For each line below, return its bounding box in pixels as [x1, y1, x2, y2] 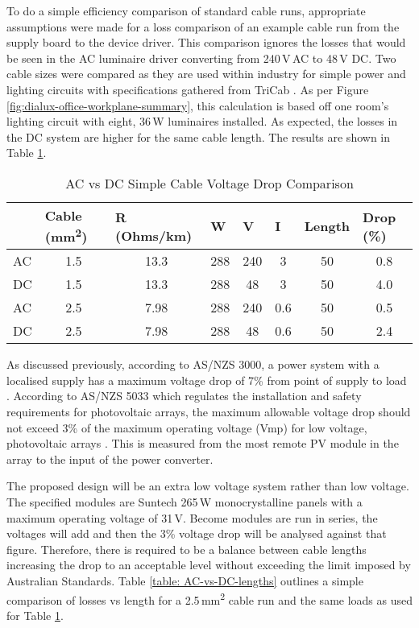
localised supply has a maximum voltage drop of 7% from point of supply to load [6, 371, 407, 388]
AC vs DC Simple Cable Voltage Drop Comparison [65, 173, 354, 192]
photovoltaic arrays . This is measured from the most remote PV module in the [6, 435, 399, 452]
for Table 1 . [6, 606, 64, 623]
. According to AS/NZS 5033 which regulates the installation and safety [6, 387, 362, 404]
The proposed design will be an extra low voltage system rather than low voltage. [6, 477, 409, 494]
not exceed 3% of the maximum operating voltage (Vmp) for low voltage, [6, 419, 367, 436]
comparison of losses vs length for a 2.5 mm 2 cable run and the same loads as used [6, 589, 413, 608]
